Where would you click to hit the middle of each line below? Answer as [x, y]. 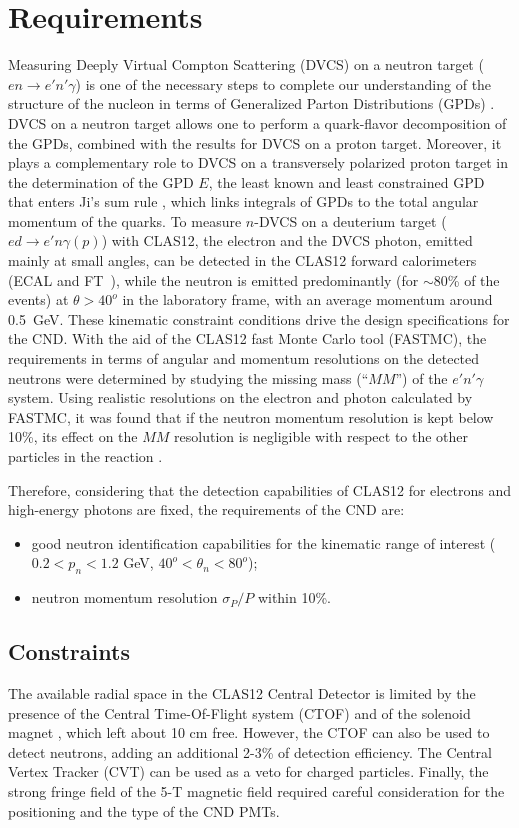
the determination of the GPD [101, 181]
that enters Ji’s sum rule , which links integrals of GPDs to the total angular [243, 201]
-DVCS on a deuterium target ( [350, 220]
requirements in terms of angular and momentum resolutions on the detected [244, 358]
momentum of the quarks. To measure [125, 220]
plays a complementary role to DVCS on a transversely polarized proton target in [258, 162]
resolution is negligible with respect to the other [321, 436]
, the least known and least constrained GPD [346, 181]
